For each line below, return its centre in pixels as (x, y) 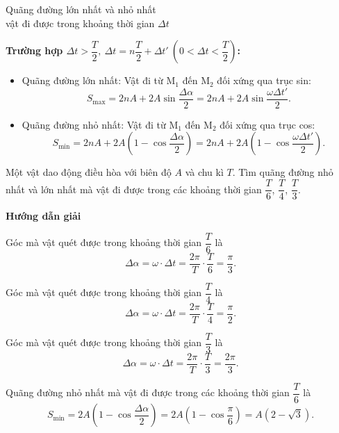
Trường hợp (34, 50)
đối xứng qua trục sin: (264, 80)
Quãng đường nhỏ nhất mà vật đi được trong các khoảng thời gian (148, 392)
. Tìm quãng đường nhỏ (283, 172)
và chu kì (204, 172)
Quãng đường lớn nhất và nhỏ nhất (81, 9)
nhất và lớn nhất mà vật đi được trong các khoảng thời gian (134, 189)
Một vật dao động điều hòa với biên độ (89, 172)
